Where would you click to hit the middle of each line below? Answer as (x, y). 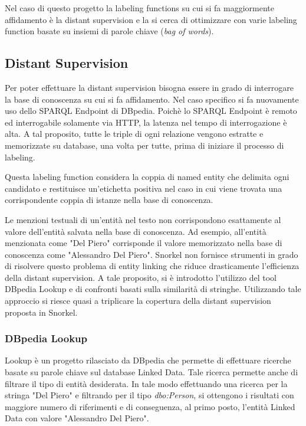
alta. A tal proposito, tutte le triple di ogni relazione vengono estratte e (134, 134)
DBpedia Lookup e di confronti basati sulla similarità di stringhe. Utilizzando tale (153, 289)
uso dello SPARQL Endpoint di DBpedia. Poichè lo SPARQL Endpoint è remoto (151, 111)
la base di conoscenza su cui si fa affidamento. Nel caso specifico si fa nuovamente (152, 99)
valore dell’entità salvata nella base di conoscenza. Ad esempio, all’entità (136, 231)
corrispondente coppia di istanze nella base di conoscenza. (109, 200)
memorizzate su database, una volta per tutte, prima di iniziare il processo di (144, 145)
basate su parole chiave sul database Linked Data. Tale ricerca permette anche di (152, 372)
